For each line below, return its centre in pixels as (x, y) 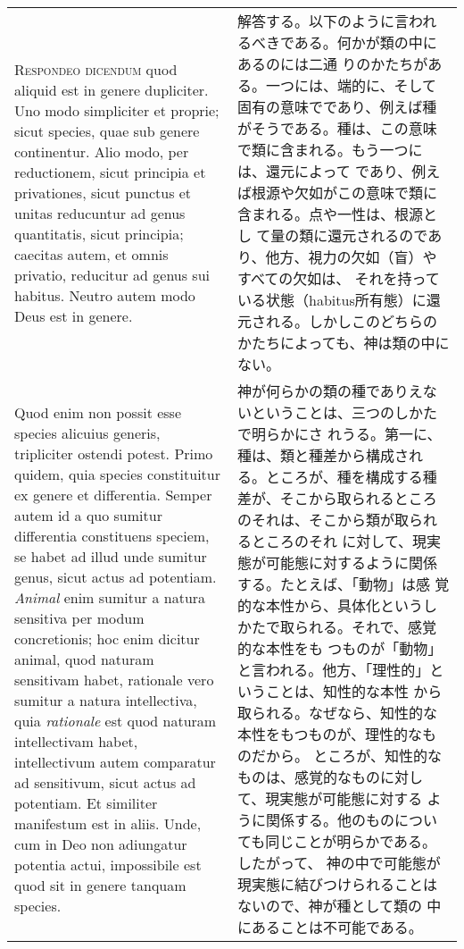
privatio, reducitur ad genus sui (112, 274)
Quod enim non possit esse (98, 412)
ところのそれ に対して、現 (340, 541)
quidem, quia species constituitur (117, 474)
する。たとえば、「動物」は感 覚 (344, 584)
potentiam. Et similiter (86, 802)
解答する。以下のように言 (323, 21)
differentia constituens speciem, (112, 535)
